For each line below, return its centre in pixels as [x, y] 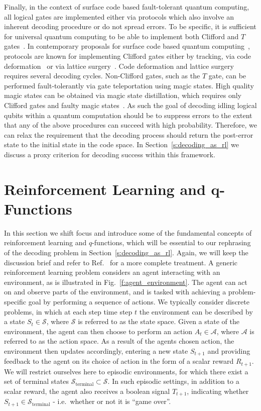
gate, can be [227, 76]
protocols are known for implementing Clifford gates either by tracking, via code [127, 56]
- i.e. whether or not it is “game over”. [112, 401]
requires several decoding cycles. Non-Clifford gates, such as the [102, 76]
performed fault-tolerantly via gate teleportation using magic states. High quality [129, 85]
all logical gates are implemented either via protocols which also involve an [119, 16]
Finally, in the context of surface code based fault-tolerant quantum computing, [127, 7]
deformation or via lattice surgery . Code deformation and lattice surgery [119, 66]
